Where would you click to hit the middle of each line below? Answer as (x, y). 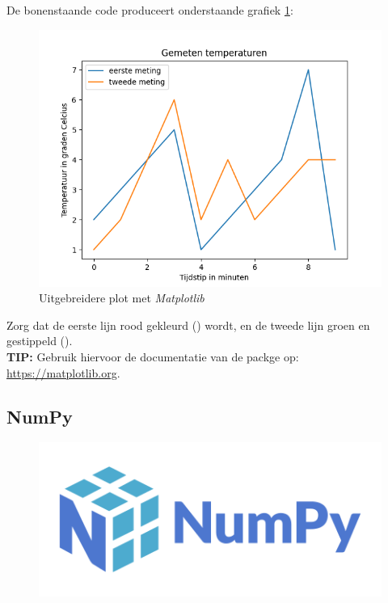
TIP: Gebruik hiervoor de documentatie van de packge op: (153, 356)
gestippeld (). (40, 341)
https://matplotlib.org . (63, 372)
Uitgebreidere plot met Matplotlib (122, 298)
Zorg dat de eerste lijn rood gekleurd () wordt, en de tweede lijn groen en (188, 325)
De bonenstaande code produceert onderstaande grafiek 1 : (150, 10)
